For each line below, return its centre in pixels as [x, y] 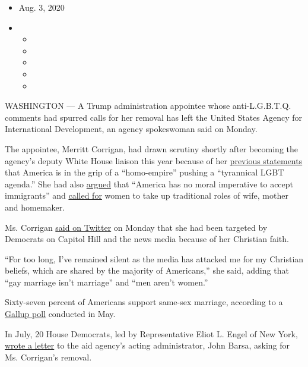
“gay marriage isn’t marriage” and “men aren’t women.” [107, 282]
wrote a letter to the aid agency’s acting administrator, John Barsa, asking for [147, 345]
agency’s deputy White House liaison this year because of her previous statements [154, 160]
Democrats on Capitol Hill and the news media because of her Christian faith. [147, 239]
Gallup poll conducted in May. [60, 314]
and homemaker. [35, 207]
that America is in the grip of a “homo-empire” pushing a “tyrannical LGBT [145, 172]
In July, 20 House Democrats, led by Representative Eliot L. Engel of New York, [151, 333]
